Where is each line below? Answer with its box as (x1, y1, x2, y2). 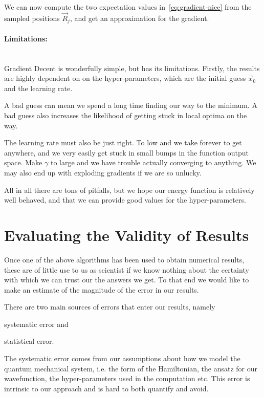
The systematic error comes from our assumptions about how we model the (4, 353, 240, 364)
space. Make (4, 157, 42, 168)
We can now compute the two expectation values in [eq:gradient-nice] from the (4, 2, 252, 12)
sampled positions (4, 12, 60, 23)
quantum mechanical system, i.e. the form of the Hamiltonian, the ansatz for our (4, 363, 258, 373)
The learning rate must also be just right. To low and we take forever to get (4, 137, 242, 148)
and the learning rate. (4, 82, 73, 93)
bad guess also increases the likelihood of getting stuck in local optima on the (4, 110, 247, 121)
